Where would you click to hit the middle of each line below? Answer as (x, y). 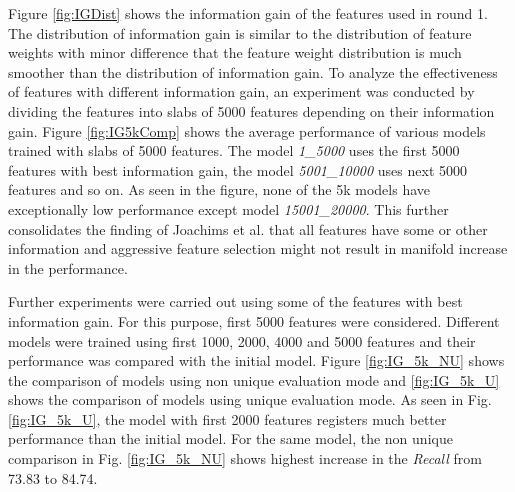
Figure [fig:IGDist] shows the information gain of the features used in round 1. (248, 13)
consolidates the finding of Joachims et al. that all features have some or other (248, 228)
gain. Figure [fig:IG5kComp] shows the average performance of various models (247, 130)
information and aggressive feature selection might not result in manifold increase (258, 248)
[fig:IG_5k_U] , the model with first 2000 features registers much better (227, 418)
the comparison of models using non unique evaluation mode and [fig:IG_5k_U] (254, 379)
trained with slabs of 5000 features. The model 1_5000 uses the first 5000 (234, 150)
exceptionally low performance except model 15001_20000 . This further (228, 208)
